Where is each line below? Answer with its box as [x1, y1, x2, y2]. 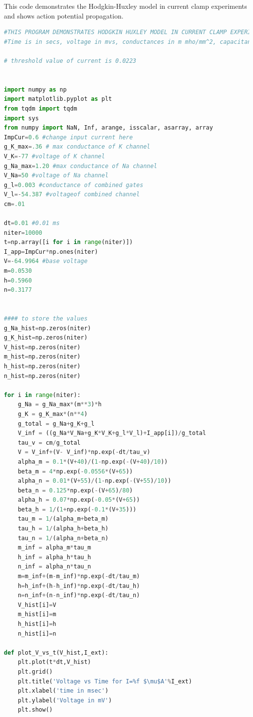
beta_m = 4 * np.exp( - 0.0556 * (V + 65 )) [18, 468, 133, 475]
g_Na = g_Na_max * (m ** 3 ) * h [18, 401, 102, 408]
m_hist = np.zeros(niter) [4, 353, 81, 360]
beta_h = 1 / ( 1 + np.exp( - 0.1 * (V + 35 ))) [18, 506, 137, 513]
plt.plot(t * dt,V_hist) [18, 659, 91, 666]
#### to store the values [4, 315, 88, 322]
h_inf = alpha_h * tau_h [18, 553, 91, 561]
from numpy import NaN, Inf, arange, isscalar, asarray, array [4, 124, 213, 132]
